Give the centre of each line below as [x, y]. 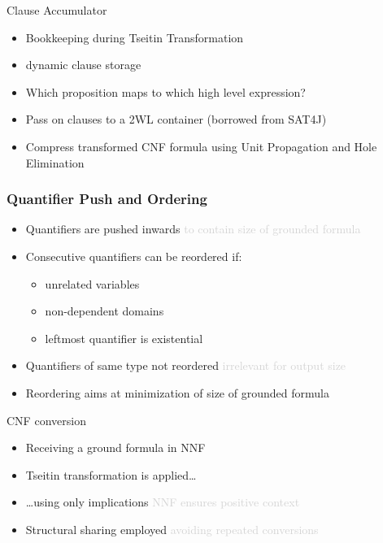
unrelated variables [92, 283]
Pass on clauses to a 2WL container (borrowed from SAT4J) [176, 119]
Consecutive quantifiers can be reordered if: [134, 256]
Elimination [55, 162]
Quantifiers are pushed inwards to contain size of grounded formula [193, 229]
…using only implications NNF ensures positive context [163, 502]
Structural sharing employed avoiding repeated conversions [172, 529]
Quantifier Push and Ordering [107, 199]
